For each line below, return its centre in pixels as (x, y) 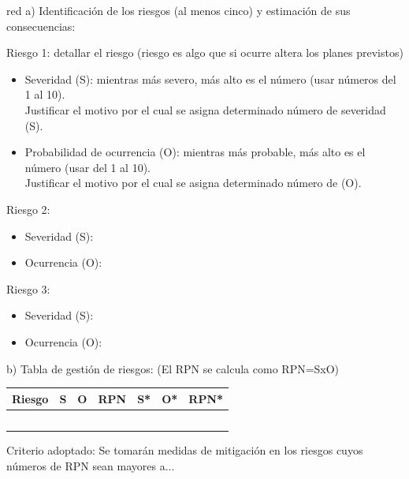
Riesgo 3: (28, 288)
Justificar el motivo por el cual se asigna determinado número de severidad (205, 109)
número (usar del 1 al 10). (88, 167)
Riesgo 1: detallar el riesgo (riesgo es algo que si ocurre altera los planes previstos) (205, 52)
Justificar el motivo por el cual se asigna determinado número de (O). (193, 183)
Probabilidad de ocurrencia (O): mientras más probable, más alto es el (195, 152)
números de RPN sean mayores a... (91, 465)
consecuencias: (41, 26)
